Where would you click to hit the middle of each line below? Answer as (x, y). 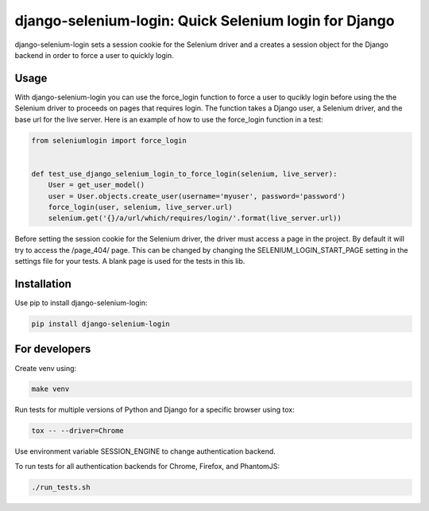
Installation (43, 283)
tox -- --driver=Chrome (78, 431)
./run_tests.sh (61, 487)
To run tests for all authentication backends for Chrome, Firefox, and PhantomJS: (147, 466)
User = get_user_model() (97, 185)
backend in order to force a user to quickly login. (94, 55)
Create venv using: (46, 368)
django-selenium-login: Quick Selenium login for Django (205, 21)
